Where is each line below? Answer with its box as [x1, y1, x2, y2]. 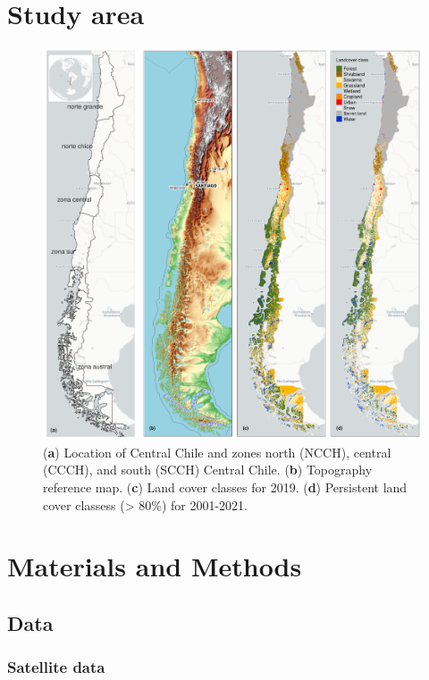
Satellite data [7, 656, 105, 678]
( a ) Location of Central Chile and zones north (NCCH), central [43, 442, 391, 461]
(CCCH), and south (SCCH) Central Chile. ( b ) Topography [43, 460, 373, 479]
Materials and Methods [7, 548, 302, 584]
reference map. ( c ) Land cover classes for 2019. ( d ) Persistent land [43, 478, 408, 497]
